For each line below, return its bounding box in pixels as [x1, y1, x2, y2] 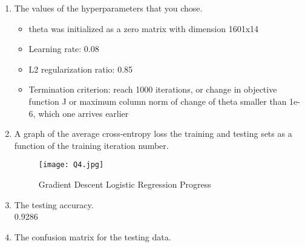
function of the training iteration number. [14, 139, 169, 151]
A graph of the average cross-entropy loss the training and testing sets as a [14, 127, 292, 140]
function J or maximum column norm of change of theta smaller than [28, 94, 287, 107]
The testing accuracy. [14, 198, 94, 211]
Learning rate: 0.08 [28, 42, 99, 55]
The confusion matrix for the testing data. [14, 230, 171, 243]
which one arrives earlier [38, 107, 129, 119]
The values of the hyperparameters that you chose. [14, 2, 203, 14]
